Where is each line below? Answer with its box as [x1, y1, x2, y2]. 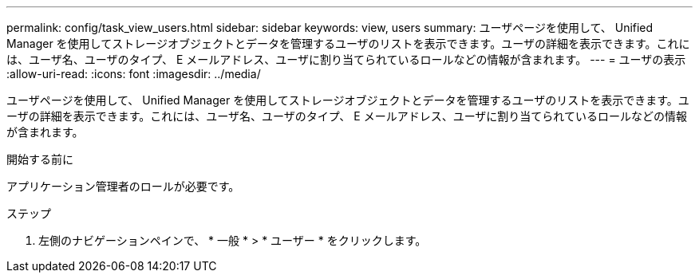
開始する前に [6, 152, 73, 166]
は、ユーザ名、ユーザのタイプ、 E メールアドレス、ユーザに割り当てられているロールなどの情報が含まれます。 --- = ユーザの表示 [6, 53, 686, 66]
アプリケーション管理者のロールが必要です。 [6, 179, 240, 193]
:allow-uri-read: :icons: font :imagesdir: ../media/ [6, 67, 261, 81]
